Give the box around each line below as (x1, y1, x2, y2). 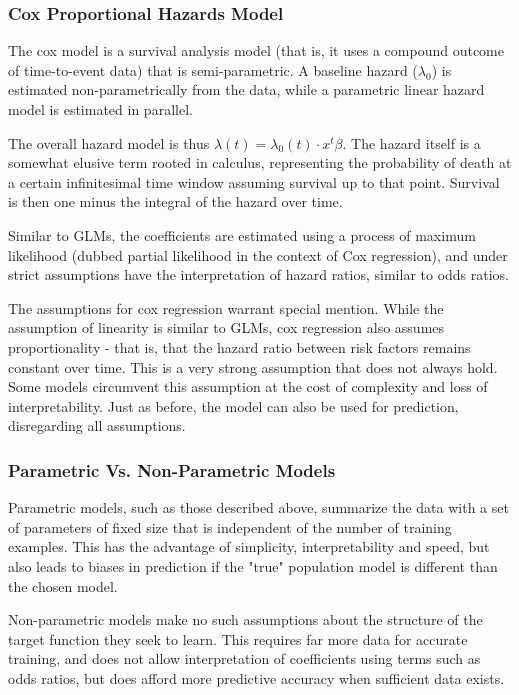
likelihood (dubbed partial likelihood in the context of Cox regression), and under (8, 244, 508, 265)
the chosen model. (8, 575, 118, 596)
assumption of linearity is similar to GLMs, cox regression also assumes (8, 317, 445, 338)
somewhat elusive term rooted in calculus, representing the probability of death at (8, 152, 512, 173)
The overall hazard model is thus (8, 132, 210, 153)
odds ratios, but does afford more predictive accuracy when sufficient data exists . (8, 667, 505, 688)
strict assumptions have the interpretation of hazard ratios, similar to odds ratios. (8, 264, 510, 285)
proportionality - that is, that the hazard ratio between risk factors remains (8, 336, 471, 357)
